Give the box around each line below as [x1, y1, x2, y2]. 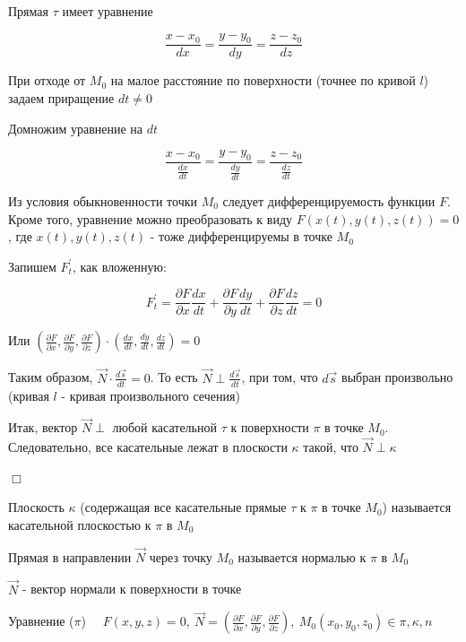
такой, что [303, 438, 358, 456]
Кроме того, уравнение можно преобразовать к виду [8, 209, 293, 228]
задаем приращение [8, 89, 115, 108]
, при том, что [241, 368, 318, 386]
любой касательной [112, 418, 217, 437]
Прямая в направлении [8, 547, 132, 566]
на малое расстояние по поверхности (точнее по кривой [110, 71, 416, 90]
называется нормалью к [237, 547, 367, 566]
